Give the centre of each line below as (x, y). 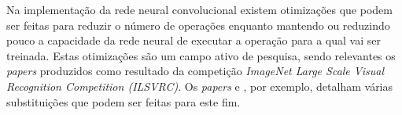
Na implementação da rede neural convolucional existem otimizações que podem (199, 9)
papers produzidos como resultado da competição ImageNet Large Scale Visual (195, 71)
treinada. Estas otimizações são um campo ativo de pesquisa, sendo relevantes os (201, 55)
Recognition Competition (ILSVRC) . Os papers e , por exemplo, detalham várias (200, 86)
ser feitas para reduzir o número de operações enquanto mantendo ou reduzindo (198, 25)
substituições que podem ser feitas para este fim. (124, 101)
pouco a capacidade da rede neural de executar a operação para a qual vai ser (194, 40)
